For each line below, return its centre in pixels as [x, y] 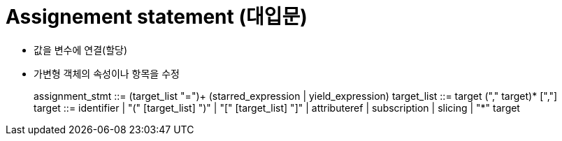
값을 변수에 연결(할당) [81, 50]
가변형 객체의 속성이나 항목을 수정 [107, 73]
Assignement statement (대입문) [157, 17]
